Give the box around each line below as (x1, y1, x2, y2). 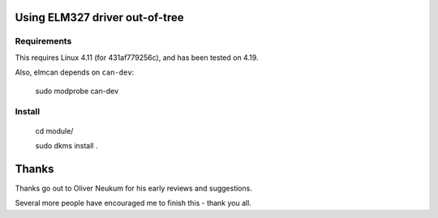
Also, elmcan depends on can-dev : (15, 67, 135, 77)
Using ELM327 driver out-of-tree (15, 11, 184, 24)
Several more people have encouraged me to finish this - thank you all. (15, 199, 251, 208)
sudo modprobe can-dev (35, 86, 119, 96)
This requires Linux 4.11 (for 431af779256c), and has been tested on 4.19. (15, 53, 259, 62)
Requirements (15, 36, 72, 47)
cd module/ (35, 126, 74, 135)
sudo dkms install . (35, 140, 98, 150)
